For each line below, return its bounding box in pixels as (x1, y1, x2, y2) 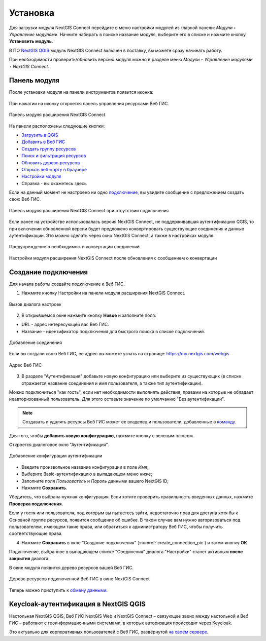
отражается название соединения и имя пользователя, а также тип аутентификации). (21, 380, 203, 386)
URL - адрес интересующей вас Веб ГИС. (21, 321, 109, 328)
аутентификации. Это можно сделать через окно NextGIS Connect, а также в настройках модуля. (9, 232, 215, 239)
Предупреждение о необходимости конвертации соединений (9, 244, 140, 250)
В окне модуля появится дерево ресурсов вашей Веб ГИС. (9, 565, 134, 570)
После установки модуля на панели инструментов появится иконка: (9, 89, 154, 95)
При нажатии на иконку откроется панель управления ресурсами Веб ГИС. (9, 100, 169, 106)
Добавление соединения (9, 339, 62, 345)
